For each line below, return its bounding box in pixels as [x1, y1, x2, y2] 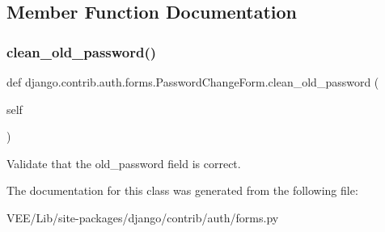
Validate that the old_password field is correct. [6, 154, 241, 171]
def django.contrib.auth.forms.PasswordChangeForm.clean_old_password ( [6, 74, 379, 90]
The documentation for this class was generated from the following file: [6, 182, 358, 199]
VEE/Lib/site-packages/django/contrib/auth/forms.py [6, 209, 279, 226]
